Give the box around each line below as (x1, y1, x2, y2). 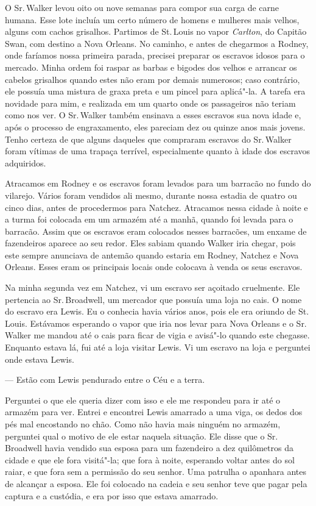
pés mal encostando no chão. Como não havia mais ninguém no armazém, (5, 418, 281, 430)
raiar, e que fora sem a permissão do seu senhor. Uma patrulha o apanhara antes (5, 465, 306, 478)
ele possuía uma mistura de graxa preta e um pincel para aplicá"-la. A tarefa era (5, 85, 306, 98)
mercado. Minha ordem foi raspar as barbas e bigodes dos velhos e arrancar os (5, 60, 297, 73)
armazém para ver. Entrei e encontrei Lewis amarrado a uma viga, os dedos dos (5, 405, 303, 418)
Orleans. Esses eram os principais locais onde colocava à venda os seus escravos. (5, 260, 303, 273)
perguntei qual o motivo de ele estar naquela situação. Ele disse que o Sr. (5, 429, 278, 442)
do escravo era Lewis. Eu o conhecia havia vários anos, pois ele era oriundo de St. (5, 305, 309, 318)
